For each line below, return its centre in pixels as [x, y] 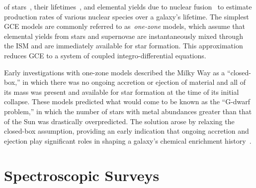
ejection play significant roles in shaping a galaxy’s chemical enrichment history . [128, 140]
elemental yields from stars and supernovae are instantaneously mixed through [124, 36]
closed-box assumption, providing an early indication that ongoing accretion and [127, 131]
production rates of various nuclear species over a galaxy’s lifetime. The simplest [127, 16]
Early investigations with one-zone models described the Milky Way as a [115, 72]
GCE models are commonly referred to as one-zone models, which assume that [125, 26]
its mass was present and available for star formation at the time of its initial [122, 92]
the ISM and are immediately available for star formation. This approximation [124, 46]
